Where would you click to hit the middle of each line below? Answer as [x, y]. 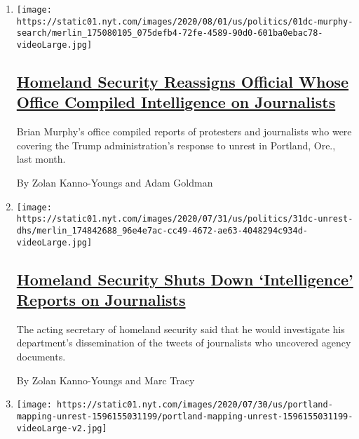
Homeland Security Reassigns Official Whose [183, 82]
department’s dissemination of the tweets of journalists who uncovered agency [184, 343]
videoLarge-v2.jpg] [62, 428]
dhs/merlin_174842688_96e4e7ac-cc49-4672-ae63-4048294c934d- [162, 230]
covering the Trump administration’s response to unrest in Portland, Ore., [176, 145]
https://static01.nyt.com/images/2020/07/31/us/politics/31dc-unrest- [185, 219]
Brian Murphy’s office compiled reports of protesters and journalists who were [184, 131]
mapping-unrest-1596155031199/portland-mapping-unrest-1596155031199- [185, 416]
